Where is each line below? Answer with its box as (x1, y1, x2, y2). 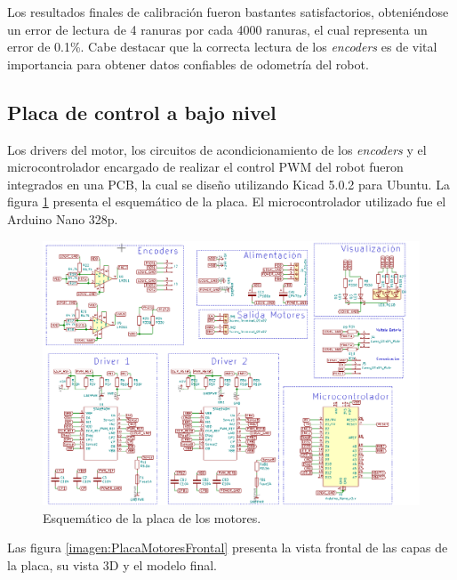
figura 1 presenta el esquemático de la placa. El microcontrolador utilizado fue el (7, 192, 446, 211)
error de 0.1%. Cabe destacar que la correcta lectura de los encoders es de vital (7, 37, 437, 56)
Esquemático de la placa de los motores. (43, 508, 261, 527)
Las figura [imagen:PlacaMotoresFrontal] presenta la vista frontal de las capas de (7, 538, 448, 557)
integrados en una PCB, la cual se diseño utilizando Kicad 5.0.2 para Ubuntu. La (7, 174, 450, 193)
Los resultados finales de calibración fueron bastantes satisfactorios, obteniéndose (7, 3, 449, 20)
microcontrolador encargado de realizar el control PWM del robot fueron (7, 157, 404, 176)
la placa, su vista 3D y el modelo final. (7, 556, 218, 575)
